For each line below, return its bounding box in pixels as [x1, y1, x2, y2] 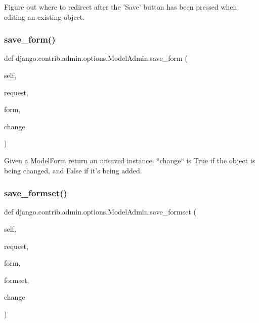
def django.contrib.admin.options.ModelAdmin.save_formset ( [4, 206, 196, 217]
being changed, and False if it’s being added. [4, 165, 142, 175]
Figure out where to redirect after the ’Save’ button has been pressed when [4, 2, 237, 12]
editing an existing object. [4, 11, 85, 22]
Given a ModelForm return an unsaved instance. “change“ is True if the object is [4, 155, 255, 165]
